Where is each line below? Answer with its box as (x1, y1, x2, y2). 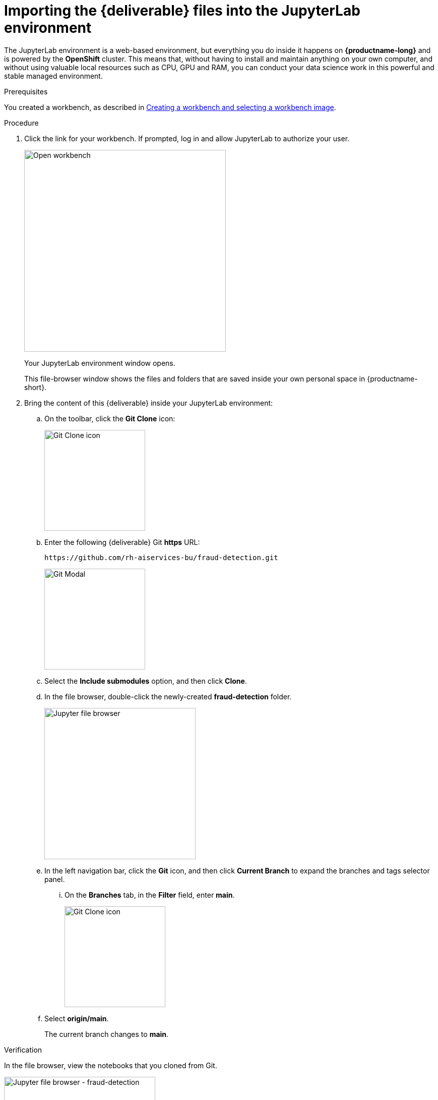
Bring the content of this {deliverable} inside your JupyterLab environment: (24, 398, 273, 407)
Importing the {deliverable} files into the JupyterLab (4, 2, 360, 19)
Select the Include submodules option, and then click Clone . (44, 676, 247, 685)
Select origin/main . (44, 1014, 109, 1023)
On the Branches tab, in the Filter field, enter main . (65, 890, 235, 899)
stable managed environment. (4, 71, 103, 80)
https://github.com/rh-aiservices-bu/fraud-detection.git (44, 553, 278, 562)
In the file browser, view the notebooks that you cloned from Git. (4, 1061, 217, 1070)
